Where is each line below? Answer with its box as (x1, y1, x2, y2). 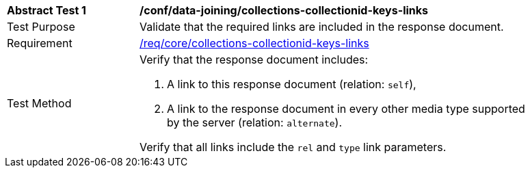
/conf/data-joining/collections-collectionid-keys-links (140, 3, 429, 17)
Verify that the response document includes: (140, 53, 369, 66)
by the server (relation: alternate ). (167, 116, 343, 129)
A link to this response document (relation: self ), (167, 77, 416, 91)
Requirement (7, 36, 72, 50)
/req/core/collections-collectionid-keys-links (140, 36, 369, 50)
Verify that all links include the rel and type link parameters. (140, 140, 447, 154)
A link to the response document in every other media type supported (167, 102, 525, 116)
